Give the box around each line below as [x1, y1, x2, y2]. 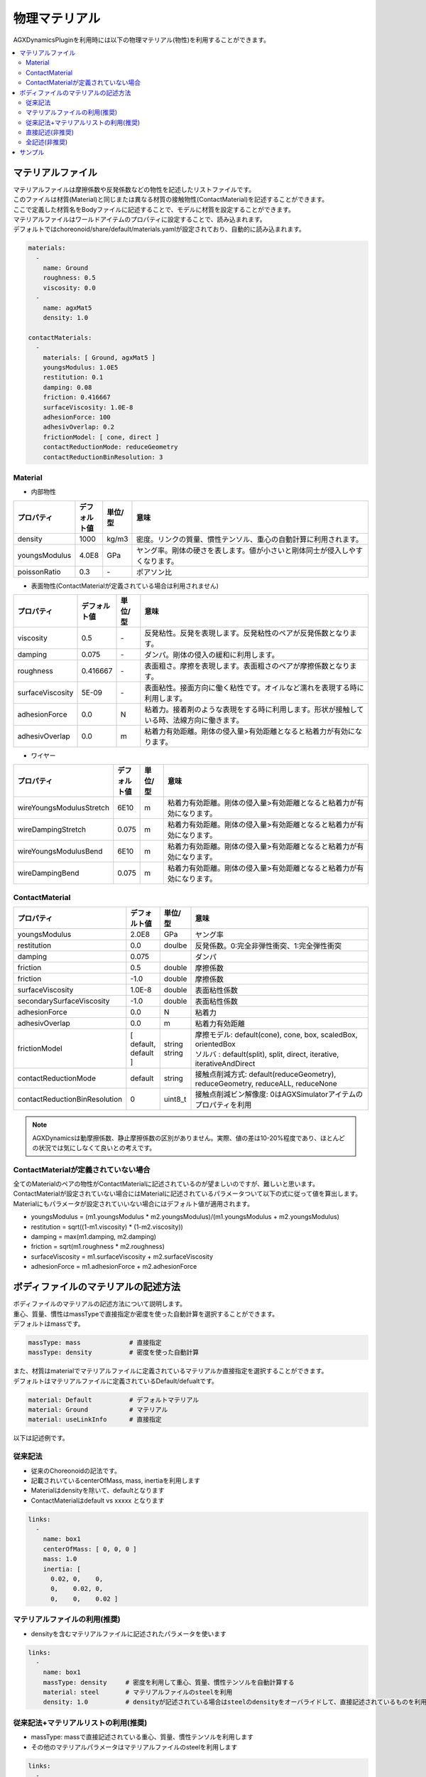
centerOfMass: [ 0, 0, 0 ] [43, 1545, 138, 1553]
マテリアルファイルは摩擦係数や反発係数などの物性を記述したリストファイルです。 [13, 185, 256, 193]
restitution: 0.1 [43, 373, 104, 382]
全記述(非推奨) [26, 138, 68, 146]
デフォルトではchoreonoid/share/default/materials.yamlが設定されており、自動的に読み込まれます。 [13, 225, 305, 234]
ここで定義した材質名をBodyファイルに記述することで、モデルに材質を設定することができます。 [13, 205, 295, 213]
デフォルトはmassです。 [13, 1319, 84, 1328]
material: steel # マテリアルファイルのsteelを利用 [43, 1688, 233, 1697]
